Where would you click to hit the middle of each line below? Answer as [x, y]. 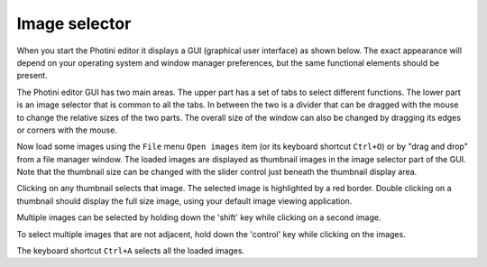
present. [32, 76]
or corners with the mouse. [67, 130]
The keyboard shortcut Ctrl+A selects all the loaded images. [131, 251]
